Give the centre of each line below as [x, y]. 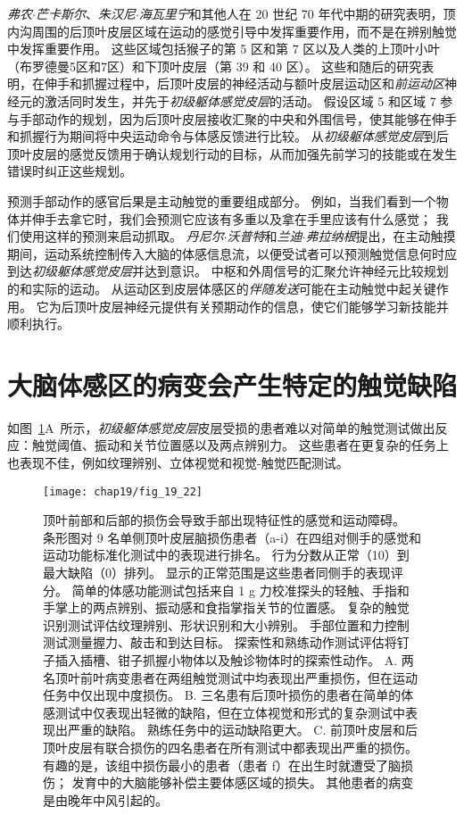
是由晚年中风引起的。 [105, 799]
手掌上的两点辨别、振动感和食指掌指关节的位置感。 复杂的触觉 [226, 607]
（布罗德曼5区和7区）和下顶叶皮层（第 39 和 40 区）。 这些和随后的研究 [215, 66]
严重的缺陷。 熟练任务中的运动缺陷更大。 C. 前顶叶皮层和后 [242, 730]
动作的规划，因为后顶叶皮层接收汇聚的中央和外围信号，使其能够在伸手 [250, 118]
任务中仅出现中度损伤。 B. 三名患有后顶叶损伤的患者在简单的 [222, 695]
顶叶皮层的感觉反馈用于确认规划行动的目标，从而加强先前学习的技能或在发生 [232, 153]
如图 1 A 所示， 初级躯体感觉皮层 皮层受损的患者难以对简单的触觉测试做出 [221, 427]
